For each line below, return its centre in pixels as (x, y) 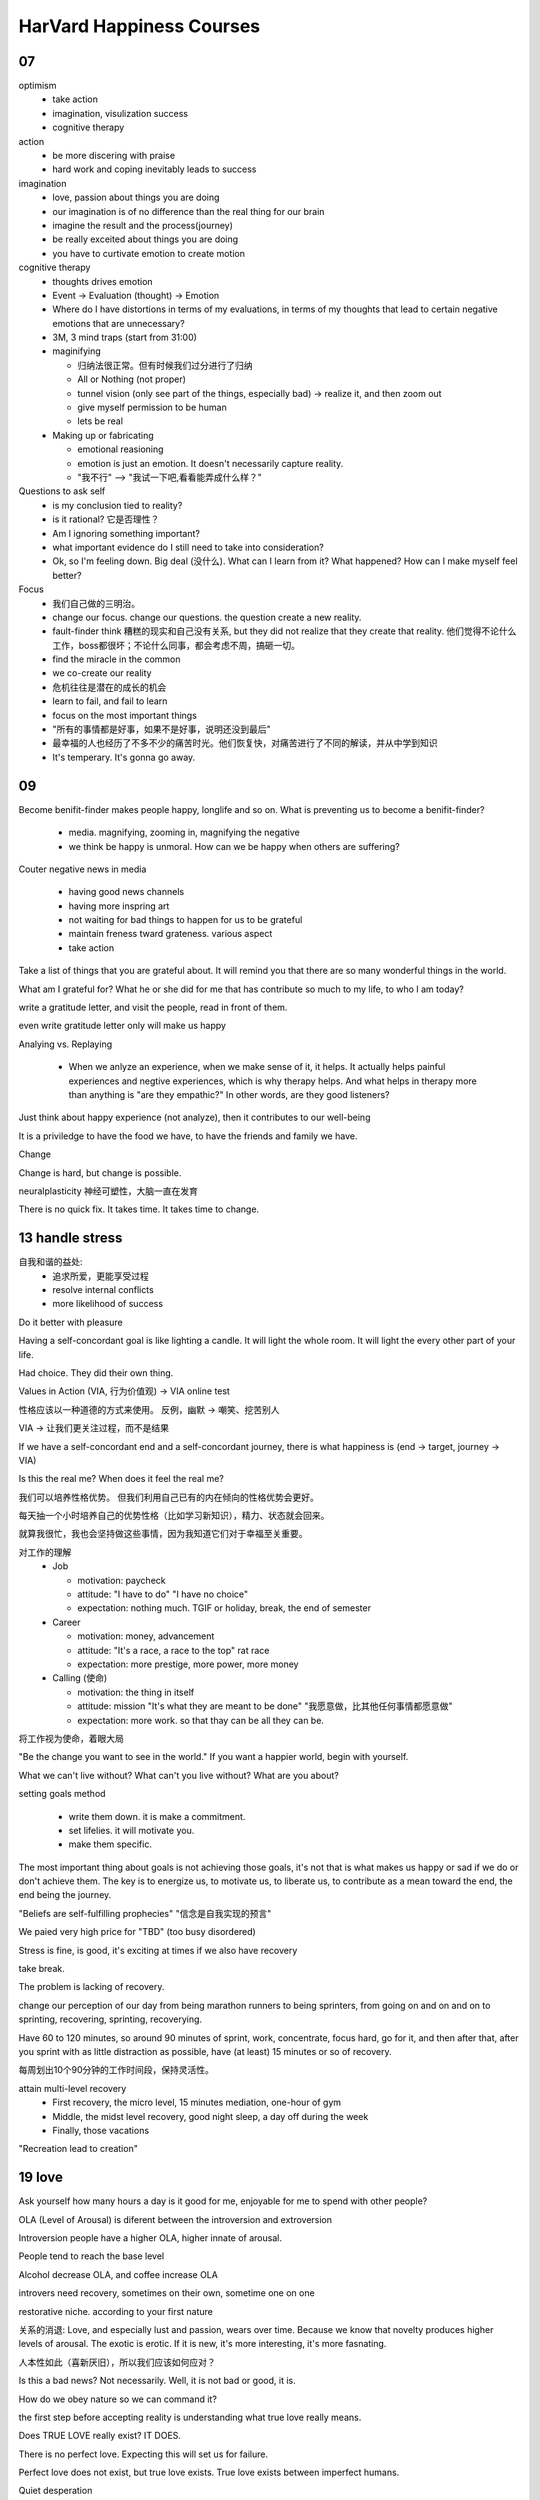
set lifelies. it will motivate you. (131, 1830)
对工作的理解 (45, 1552)
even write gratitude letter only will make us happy (122, 1026)
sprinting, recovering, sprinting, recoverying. (110, 2019)
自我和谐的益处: (51, 1262)
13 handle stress (70, 1238)
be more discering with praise (113, 156)
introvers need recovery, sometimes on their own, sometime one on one (166, 2293)
